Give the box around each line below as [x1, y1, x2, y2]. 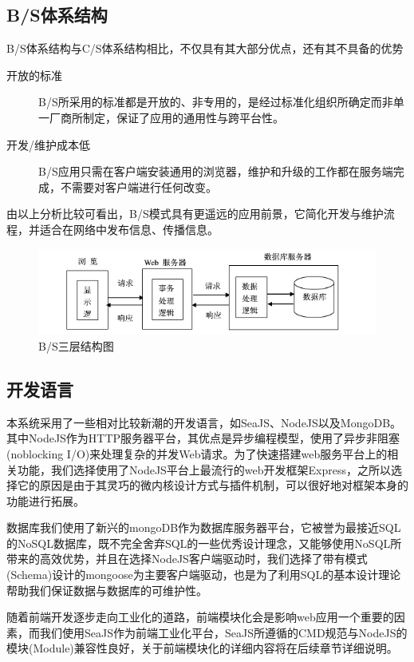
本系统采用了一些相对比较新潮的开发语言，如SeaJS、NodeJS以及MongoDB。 [6, 414, 402, 430]
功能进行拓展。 [6, 492, 85, 509]
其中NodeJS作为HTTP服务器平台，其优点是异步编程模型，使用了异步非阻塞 [6, 430, 400, 446]
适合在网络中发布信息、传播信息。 [39, 220, 219, 237]
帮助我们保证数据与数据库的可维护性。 [6, 581, 207, 598]
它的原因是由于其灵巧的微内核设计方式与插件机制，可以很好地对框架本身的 [17, 477, 408, 494]
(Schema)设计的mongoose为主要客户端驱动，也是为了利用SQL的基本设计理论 [6, 566, 401, 583]
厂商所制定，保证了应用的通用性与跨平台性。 [49, 109, 284, 125]
